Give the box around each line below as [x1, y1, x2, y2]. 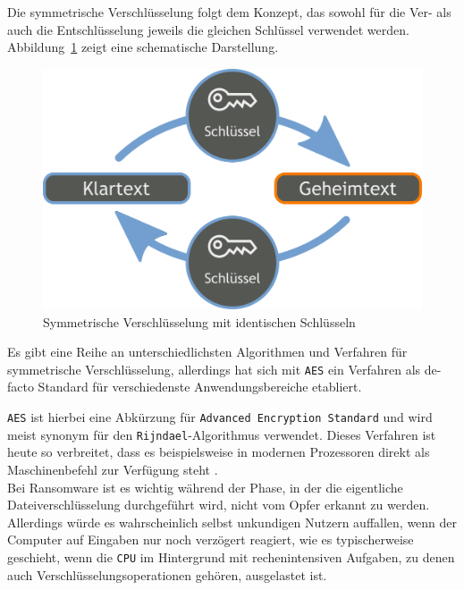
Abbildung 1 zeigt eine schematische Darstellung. [7, 38, 279, 56]
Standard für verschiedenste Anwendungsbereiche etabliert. [38, 377, 362, 396]
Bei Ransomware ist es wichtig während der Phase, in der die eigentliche [7, 477, 403, 496]
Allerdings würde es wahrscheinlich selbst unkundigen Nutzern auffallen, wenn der [7, 512, 458, 531]
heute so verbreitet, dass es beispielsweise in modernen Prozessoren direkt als [7, 442, 430, 461]
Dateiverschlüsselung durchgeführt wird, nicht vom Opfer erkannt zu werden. [7, 495, 430, 514]
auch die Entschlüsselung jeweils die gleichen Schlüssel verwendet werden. [7, 20, 409, 38]
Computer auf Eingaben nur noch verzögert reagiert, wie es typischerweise [7, 530, 414, 549]
